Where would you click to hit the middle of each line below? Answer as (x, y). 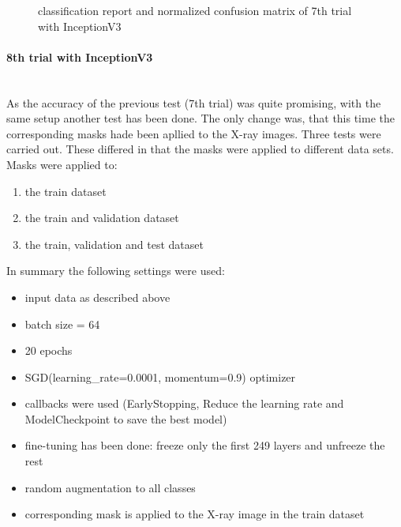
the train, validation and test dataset (114, 244)
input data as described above (97, 297)
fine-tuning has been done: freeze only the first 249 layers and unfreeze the (205, 445)
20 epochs (49, 350)
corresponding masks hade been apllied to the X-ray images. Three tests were (194, 133)
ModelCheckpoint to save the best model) (126, 418)
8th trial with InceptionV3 (80, 56)
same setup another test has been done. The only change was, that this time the (201, 118)
